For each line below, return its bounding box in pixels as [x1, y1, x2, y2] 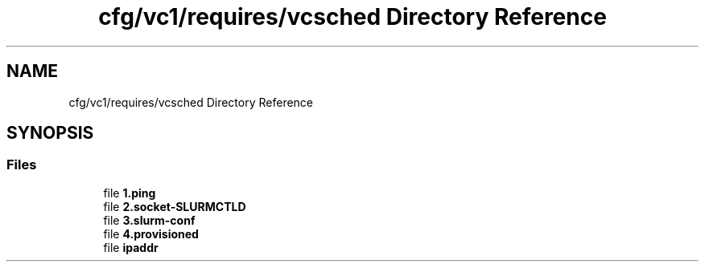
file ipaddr [103, 240, 159, 254]
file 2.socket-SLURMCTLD [103, 199, 246, 213]
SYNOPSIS [6, 123, 94, 144]
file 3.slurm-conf [103, 213, 196, 227]
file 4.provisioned [103, 226, 199, 241]
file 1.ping [103, 185, 156, 200]
